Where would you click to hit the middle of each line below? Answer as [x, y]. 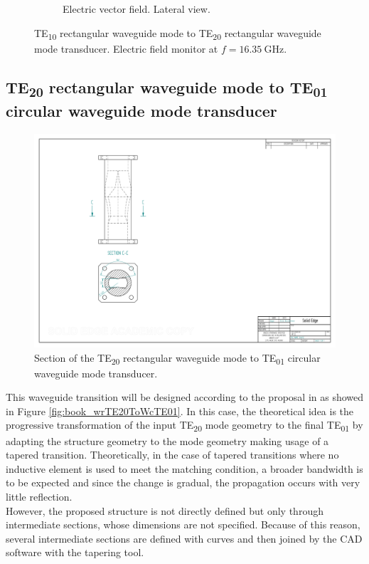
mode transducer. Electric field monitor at [126, 48]
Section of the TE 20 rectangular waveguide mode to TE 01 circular [177, 358]
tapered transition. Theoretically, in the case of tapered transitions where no [172, 455]
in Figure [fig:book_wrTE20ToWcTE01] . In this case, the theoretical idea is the [180, 411]
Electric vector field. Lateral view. [137, 9]
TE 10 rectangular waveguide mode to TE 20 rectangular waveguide [178, 33]
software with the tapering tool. [75, 552]
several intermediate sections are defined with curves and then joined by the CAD [184, 538]
